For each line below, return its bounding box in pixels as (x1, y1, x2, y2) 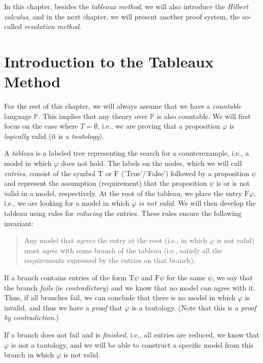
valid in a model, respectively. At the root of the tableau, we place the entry (4, 187, 242, 198)
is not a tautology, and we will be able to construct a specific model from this (11, 339, 254, 350)
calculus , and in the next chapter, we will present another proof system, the (4, 11, 240, 21)
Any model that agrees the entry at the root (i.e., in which (24, 235, 207, 246)
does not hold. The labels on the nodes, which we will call (61, 158, 242, 168)
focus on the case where (4, 120, 78, 131)
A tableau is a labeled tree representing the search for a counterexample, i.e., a (4, 148, 249, 158)
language (4, 110, 32, 121)
